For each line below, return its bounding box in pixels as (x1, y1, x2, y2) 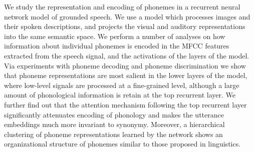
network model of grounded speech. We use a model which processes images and (4, 11, 250, 21)
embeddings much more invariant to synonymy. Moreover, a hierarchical (4, 119, 225, 129)
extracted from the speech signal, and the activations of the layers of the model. (4, 50, 249, 60)
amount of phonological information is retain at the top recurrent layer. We (4, 89, 235, 100)
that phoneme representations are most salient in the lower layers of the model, (4, 70, 247, 80)
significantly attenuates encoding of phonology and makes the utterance (4, 109, 224, 119)
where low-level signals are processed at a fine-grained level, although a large (4, 79, 239, 90)
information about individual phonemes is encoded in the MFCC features (4, 40, 229, 51)
